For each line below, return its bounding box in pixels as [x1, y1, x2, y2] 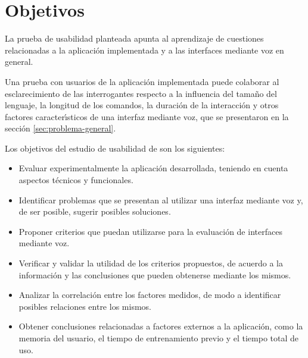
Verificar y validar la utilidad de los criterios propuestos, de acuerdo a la [18, 257, 283, 269]
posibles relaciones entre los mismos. [18, 300, 151, 312]
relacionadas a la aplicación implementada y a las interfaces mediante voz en [5, 43, 284, 56]
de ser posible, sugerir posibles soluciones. [18, 205, 171, 218]
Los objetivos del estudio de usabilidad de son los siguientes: [5, 142, 225, 154]
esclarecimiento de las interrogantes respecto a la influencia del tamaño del [5, 87, 277, 99]
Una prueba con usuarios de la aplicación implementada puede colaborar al [5, 75, 279, 87]
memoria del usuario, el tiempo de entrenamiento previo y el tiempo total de [18, 332, 299, 344]
